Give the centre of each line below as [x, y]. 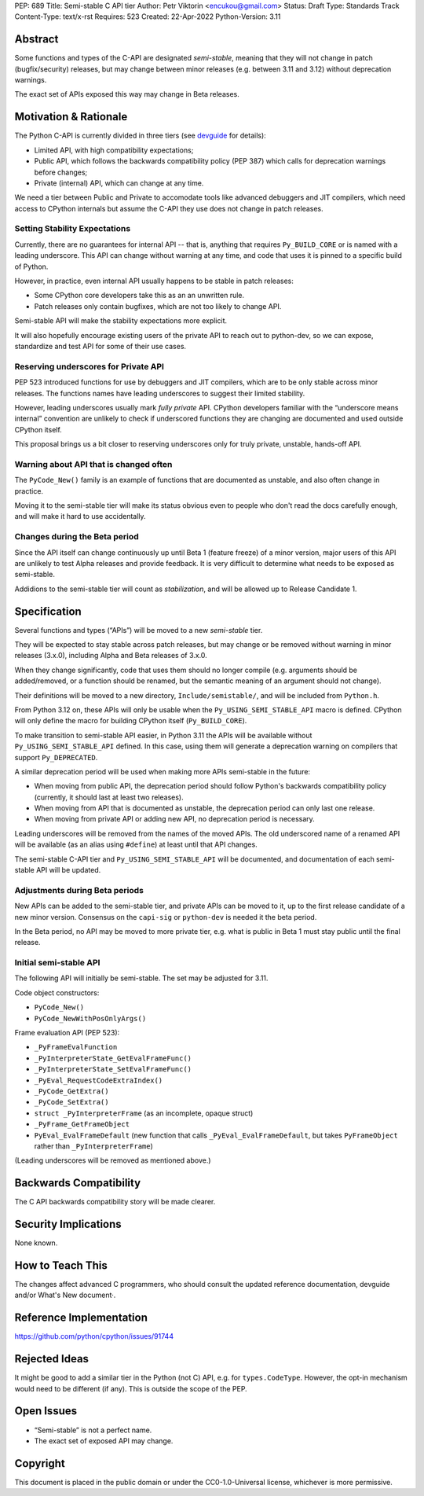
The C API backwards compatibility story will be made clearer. [115, 1202]
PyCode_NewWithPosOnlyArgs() [90, 1018]
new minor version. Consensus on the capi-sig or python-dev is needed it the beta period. [166, 917]
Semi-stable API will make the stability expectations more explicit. [121, 321]
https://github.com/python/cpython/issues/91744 [94, 1336]
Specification [48, 611]
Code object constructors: [57, 992]
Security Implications [68, 1224]
